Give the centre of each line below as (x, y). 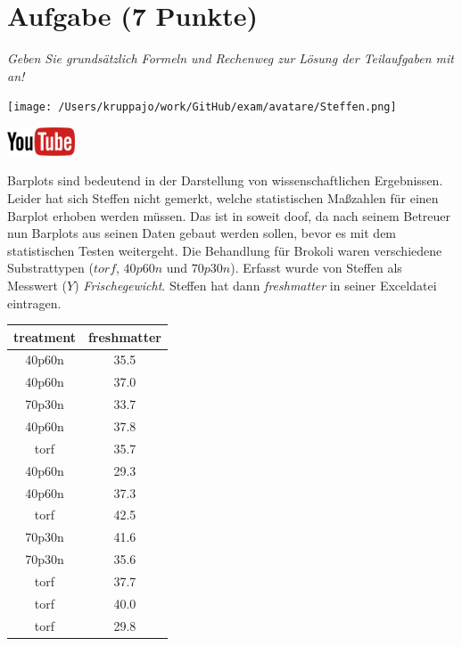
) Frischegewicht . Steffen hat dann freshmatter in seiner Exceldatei (256, 285)
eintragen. (34, 303)
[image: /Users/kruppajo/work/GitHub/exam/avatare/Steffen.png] (202, 107)
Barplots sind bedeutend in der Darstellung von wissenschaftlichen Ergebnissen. (225, 180)
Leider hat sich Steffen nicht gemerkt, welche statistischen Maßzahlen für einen (223, 197)
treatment (45, 336)
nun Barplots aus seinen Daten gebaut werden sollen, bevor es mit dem (202, 233)
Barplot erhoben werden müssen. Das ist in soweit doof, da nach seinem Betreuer (229, 215)
